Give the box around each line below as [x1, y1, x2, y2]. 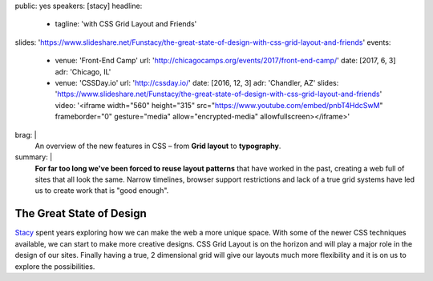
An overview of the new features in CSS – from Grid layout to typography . [34, 141, 281, 151]
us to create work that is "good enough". [34, 186, 169, 195]
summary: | [14, 152, 53, 162]
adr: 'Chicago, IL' [55, 66, 111, 76]
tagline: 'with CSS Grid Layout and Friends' [55, 19, 197, 29]
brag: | [14, 130, 37, 139]
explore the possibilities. [14, 261, 95, 271]
